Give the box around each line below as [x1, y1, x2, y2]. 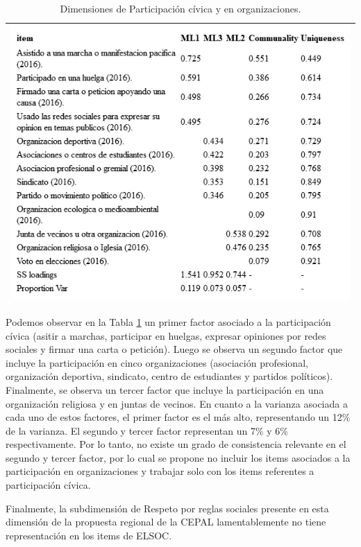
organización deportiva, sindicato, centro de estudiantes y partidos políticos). [6, 369, 333, 383]
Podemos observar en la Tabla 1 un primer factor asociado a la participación [6, 314, 331, 329]
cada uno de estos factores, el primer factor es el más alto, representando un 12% [6, 410, 351, 424]
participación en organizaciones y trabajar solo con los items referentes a [6, 464, 314, 478]
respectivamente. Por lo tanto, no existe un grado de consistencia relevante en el [6, 437, 346, 451]
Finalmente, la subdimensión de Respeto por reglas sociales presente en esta [6, 501, 329, 515]
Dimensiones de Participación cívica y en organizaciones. [60, 1, 301, 15]
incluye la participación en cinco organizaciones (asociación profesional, [6, 355, 308, 370]
